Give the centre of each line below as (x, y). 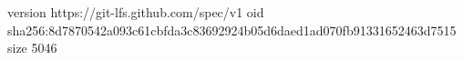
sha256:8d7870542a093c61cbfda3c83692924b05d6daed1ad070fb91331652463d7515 (232, 30)
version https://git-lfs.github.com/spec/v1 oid (136, 12)
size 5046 (32, 48)
